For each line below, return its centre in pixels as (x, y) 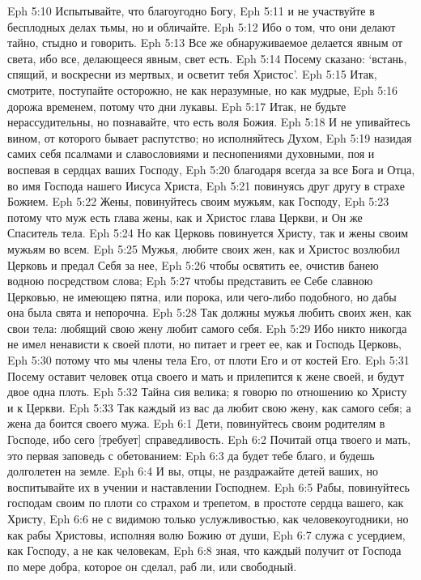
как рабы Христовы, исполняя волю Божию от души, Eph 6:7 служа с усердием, (206, 534)
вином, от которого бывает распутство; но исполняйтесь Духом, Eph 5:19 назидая (210, 137)
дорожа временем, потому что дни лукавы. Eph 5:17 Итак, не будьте (177, 106)
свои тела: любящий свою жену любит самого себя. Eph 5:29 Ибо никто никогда (207, 328)
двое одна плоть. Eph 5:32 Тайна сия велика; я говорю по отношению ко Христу (207, 392)
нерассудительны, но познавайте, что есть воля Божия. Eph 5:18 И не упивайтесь (209, 122)
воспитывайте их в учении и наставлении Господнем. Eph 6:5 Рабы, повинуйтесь (208, 486)
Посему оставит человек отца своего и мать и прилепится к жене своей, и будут (206, 375)
